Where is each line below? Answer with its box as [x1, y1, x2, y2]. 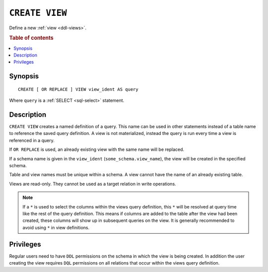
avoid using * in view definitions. [22, 224, 89, 230]
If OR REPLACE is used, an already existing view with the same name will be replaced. [9, 146, 185, 152]
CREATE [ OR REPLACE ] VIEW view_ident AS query [18, 86, 138, 92]
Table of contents [9, 35, 54, 42]
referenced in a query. [9, 137, 55, 143]
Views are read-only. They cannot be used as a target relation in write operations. [9, 181, 176, 187]
